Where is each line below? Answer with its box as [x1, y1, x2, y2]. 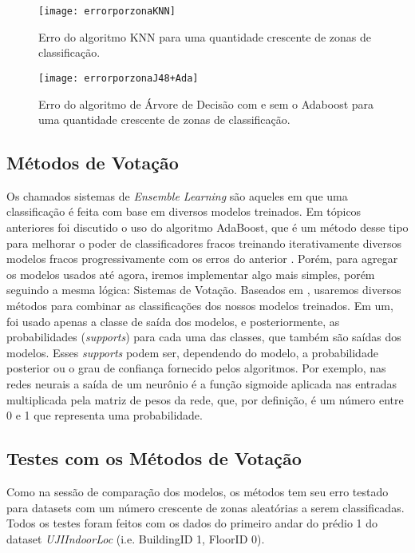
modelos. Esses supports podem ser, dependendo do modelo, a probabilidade [6, 344, 378, 360]
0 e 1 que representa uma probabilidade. [6, 407, 203, 424]
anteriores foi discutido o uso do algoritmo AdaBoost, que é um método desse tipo [6, 219, 409, 236]
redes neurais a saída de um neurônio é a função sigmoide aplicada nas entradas [6, 376, 397, 392]
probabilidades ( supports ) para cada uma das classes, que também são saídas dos [6, 328, 401, 345]
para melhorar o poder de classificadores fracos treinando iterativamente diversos [6, 234, 402, 251]
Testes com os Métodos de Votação [6, 446, 302, 471]
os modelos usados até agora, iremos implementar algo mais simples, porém [6, 265, 375, 282]
